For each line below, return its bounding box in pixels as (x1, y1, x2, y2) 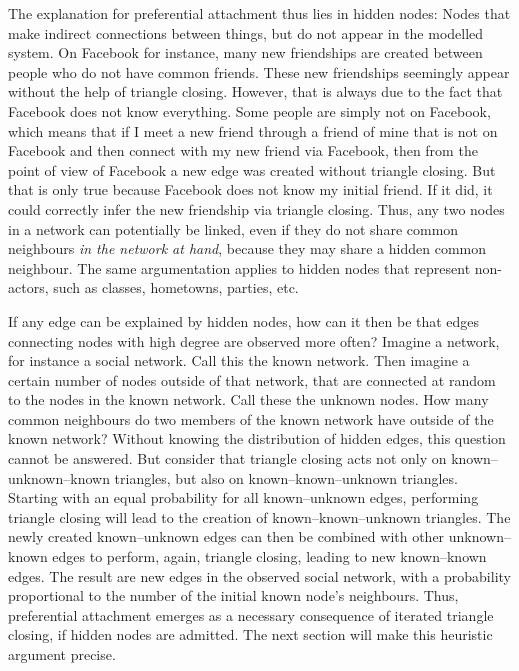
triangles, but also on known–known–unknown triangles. (114, 467, 458, 488)
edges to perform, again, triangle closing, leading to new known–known (52, 546, 487, 567)
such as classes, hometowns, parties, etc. (53, 277, 299, 298)
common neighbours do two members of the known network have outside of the (8, 408, 494, 429)
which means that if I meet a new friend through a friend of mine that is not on (8, 120, 498, 141)
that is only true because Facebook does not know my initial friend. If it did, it (8, 179, 493, 200)
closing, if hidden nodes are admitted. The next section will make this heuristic (8, 624, 493, 645)
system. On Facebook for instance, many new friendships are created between (8, 42, 483, 63)
